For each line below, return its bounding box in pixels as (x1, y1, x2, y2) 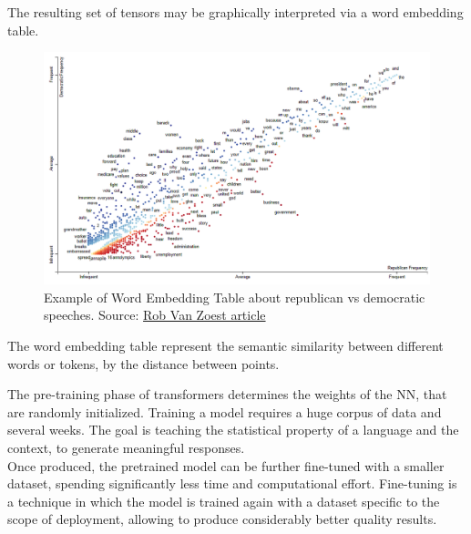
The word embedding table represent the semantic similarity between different (7, 336, 444, 355)
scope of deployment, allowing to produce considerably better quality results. (7, 509, 437, 529)
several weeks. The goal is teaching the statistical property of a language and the (7, 420, 459, 439)
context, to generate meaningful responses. (7, 438, 245, 457)
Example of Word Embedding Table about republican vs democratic (44, 287, 425, 306)
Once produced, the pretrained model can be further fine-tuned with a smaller (7, 456, 445, 475)
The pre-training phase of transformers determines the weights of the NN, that (7, 385, 447, 404)
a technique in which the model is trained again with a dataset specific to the (7, 491, 440, 510)
